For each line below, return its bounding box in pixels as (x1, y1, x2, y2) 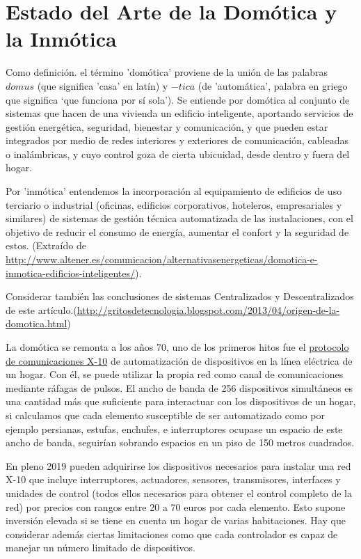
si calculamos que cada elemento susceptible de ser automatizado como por (6, 407, 325, 422)
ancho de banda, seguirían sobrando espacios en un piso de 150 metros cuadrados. (6, 435, 355, 450)
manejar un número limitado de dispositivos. (6, 540, 195, 555)
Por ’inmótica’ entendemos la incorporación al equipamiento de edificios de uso (6, 184, 342, 198)
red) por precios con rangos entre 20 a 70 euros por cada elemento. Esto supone (6, 499, 346, 514)
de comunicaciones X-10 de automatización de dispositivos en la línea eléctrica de (6, 353, 353, 368)
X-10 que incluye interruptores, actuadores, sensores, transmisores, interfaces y (6, 472, 341, 487)
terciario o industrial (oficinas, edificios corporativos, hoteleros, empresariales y (6, 197, 342, 212)
